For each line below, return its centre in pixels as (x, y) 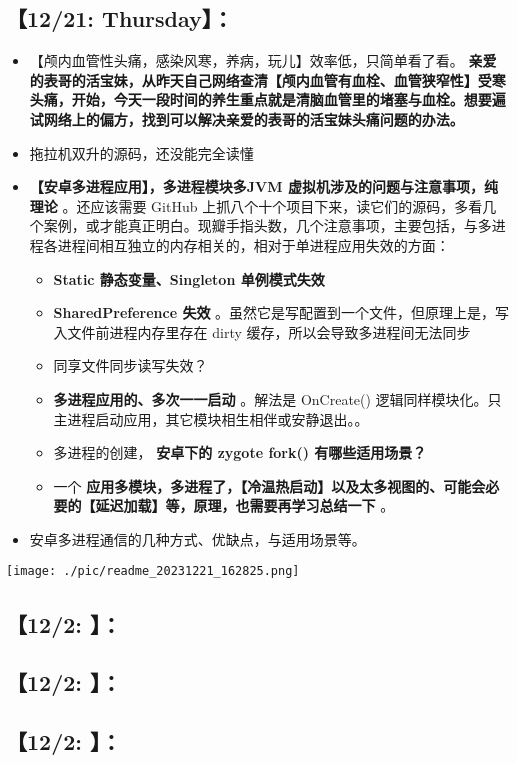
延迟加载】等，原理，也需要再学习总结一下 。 (245, 505)
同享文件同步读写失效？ (130, 365)
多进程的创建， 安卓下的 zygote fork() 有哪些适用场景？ (240, 452)
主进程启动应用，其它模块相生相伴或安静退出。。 (211, 418)
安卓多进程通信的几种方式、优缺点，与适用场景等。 (197, 538)
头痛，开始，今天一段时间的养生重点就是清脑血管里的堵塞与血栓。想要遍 (267, 99)
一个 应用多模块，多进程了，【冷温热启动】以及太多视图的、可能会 (269, 485)
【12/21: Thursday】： (120, 18)
